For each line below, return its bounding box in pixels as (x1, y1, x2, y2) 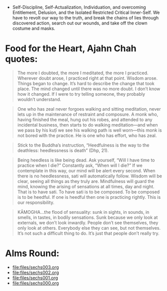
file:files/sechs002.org (12, 269, 59, 276)
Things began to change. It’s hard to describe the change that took (17, 80, 155, 86)
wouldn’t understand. (17, 96, 61, 102)
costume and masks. (12, 25, 56, 31)
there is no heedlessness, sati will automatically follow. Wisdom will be (17, 173, 162, 179)
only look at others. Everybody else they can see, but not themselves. (17, 225, 161, 231)
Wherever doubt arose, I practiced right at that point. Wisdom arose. (17, 75, 158, 81)
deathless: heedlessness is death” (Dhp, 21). (17, 147, 109, 153)
